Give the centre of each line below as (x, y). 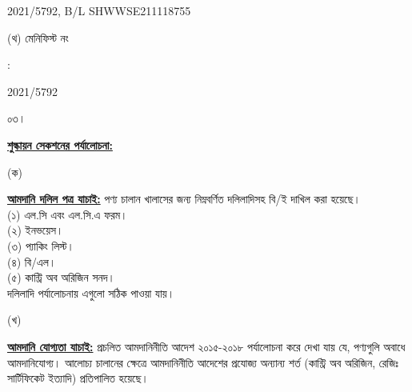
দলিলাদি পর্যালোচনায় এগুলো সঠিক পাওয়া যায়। (91, 292)
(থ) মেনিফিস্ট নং (38, 37)
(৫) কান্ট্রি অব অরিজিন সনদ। (61, 277)
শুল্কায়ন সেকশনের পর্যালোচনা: (60, 144)
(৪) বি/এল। (32, 261)
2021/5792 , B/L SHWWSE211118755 (99, 10)
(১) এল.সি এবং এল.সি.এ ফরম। (68, 214)
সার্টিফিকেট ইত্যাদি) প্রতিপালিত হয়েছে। (78, 378)
